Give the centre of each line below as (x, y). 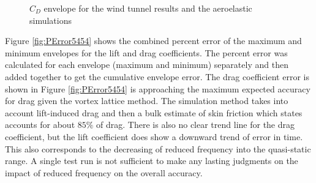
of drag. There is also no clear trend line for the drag (196, 125)
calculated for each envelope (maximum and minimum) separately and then (147, 65)
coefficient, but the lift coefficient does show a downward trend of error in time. (154, 136)
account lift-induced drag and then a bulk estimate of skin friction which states (154, 112)
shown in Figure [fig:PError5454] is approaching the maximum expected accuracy (158, 88)
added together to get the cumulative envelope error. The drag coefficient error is (157, 76)
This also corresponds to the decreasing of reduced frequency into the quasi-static (158, 148)
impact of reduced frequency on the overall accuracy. (104, 172)
